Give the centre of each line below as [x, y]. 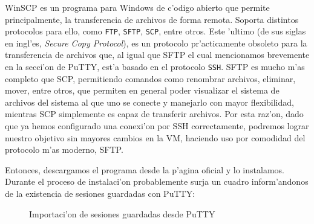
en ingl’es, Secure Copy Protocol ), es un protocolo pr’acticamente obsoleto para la [156, 43]
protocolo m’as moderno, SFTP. [64, 149]
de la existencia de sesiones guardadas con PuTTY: [100, 194]
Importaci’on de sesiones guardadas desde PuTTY [122, 213]
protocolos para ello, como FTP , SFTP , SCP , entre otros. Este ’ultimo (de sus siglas [155, 31]
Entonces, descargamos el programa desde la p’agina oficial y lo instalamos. [145, 169]
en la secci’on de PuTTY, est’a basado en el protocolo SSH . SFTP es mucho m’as [155, 67]
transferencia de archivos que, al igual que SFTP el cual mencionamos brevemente [157, 55]
